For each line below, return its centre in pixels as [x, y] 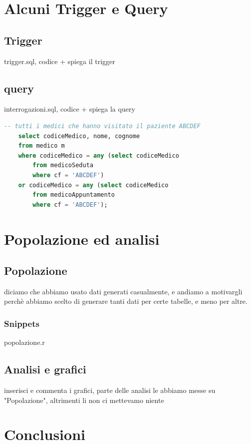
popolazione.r [24, 342]
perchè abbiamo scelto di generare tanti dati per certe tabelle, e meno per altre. [126, 301]
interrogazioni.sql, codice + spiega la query [70, 109]
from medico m [41, 146]
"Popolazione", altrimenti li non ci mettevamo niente [84, 400]
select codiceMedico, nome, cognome [79, 136]
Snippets [22, 323]
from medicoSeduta [63, 165]
